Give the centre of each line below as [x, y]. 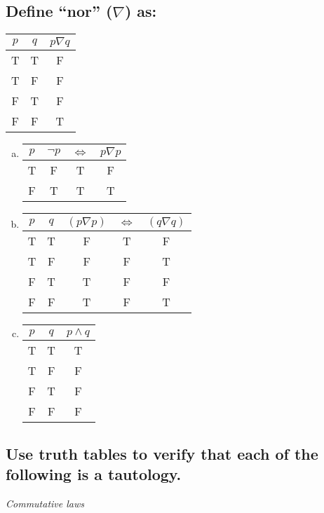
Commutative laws [45, 503]
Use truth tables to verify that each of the [162, 453]
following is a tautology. [94, 473]
